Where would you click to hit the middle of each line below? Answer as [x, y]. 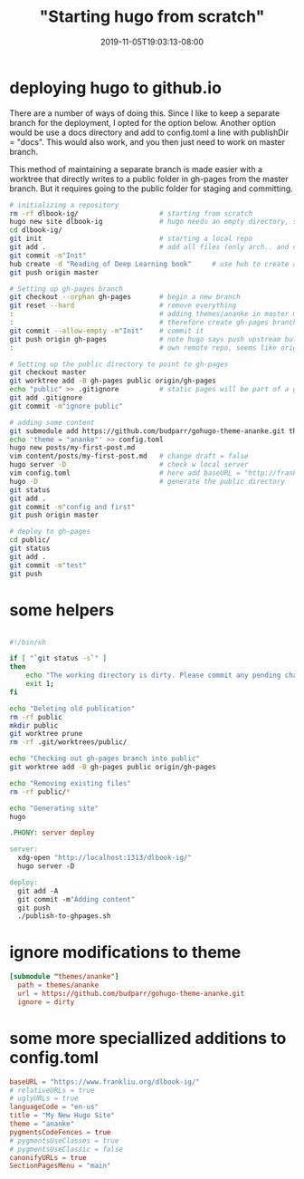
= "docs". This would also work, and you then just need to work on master [147, 141]
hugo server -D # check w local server [129, 465]
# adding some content [52, 422]
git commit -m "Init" [48, 256]
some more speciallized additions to [148, 1038]
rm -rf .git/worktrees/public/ [68, 742]
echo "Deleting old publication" [72, 709]
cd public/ [30, 540]
